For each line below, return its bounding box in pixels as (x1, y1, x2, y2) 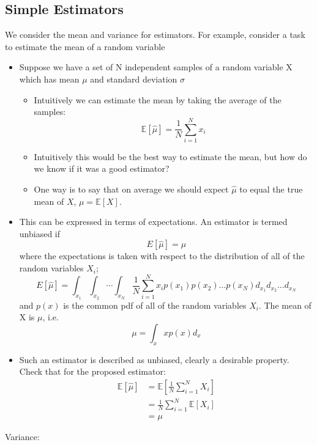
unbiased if (19, 227, 61, 240)
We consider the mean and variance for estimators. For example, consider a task (5, 28, 305, 41)
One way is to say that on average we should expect (34, 183, 229, 196)
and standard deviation (90, 72, 177, 85)
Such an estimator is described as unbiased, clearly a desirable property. (19, 353, 289, 366)
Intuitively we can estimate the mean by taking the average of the (34, 93, 282, 106)
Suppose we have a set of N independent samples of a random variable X (19, 61, 293, 73)
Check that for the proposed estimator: (19, 365, 166, 378)
